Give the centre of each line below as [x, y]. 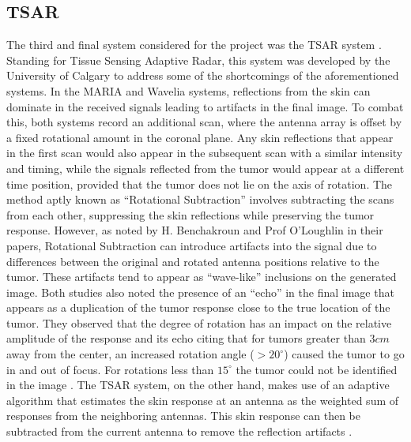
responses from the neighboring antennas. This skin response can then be [183, 416]
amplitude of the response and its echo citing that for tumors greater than [186, 338]
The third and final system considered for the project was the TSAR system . [194, 45]
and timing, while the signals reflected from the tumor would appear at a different [205, 168]
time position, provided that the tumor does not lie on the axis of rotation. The [200, 184]
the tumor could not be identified [317, 369]
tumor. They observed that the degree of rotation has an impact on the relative [199, 322]
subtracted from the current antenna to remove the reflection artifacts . [179, 431]
